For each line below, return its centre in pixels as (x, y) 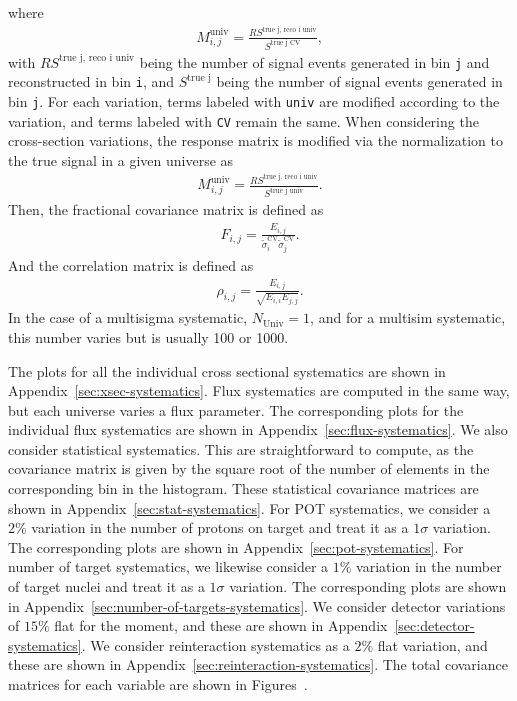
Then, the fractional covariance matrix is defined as (166, 209)
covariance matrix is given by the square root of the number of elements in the (249, 468)
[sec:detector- (434, 625)
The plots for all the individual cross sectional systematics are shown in (227, 370)
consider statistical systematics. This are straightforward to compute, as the (241, 448)
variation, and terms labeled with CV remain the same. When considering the (243, 120)
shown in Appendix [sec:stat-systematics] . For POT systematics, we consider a (249, 507)
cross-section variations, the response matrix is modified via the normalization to (255, 140)
